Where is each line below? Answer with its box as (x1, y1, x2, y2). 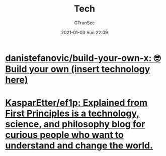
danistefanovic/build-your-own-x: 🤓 (5, 52, 161, 63)
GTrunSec (74, 20, 95, 26)
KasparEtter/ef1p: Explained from (5, 97, 147, 109)
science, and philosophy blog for (5, 119, 145, 130)
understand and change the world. (5, 140, 153, 151)
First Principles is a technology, (5, 108, 140, 119)
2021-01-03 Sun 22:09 (61, 29, 108, 35)
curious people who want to (5, 129, 124, 141)
